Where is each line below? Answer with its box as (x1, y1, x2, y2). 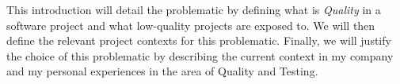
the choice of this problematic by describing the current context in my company (6, 47, 394, 64)
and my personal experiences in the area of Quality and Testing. (6, 63, 318, 79)
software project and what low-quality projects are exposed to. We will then (6, 16, 375, 33)
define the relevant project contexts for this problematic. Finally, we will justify (6, 32, 391, 49)
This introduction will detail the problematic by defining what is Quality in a (6, 2, 381, 17)
